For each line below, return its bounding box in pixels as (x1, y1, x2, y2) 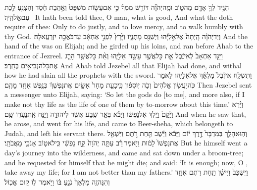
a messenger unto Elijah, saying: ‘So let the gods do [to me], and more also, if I (4, 89, 245, 99)
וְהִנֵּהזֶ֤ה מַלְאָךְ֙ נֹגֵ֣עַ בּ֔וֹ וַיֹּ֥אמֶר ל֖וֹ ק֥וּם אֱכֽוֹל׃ (4, 176, 110, 187)
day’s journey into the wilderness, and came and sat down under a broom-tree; (4, 147, 244, 157)
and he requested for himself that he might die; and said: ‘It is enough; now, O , (4, 157, 248, 167)
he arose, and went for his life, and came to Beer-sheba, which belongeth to (4, 118, 233, 129)
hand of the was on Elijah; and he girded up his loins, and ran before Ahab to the (4, 41, 254, 51)
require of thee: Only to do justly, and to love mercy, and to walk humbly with (4, 21, 243, 32)
